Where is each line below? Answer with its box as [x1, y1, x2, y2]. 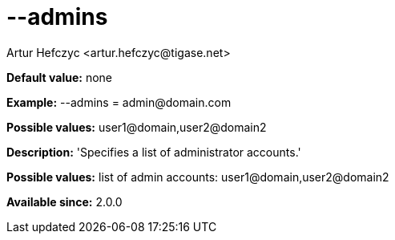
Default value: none [6, 70, 112, 84]
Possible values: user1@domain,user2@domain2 [6, 120, 267, 134]
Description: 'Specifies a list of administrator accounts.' [6, 144, 301, 159]
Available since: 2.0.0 [6, 194, 123, 209]
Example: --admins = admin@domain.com [6, 95, 232, 109]
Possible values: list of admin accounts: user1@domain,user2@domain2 [6, 169, 389, 184]
